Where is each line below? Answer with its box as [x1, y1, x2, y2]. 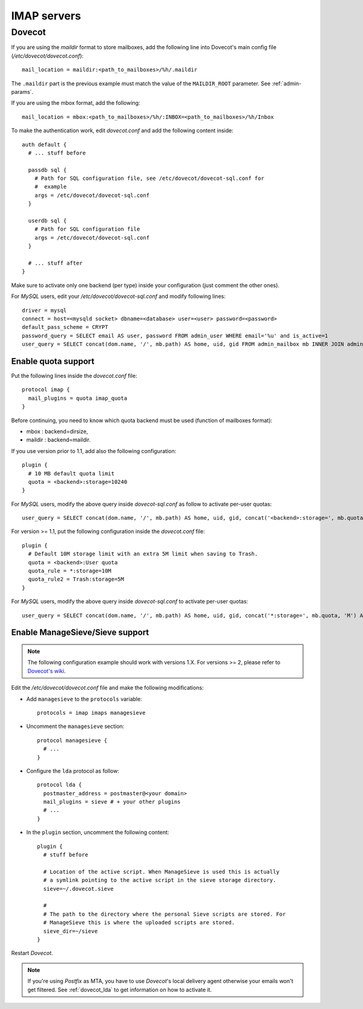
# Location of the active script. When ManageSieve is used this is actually [43, 868, 280, 875]
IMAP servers [11, 9, 81, 22]
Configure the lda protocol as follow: [26, 767, 120, 775]
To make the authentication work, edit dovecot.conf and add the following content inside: [11, 127, 234, 134]
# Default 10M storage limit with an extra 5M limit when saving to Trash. [28, 551, 258, 557]
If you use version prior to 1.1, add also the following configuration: [11, 447, 177, 454]
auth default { [22, 141, 67, 148]
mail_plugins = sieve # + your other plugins [43, 798, 181, 806]
